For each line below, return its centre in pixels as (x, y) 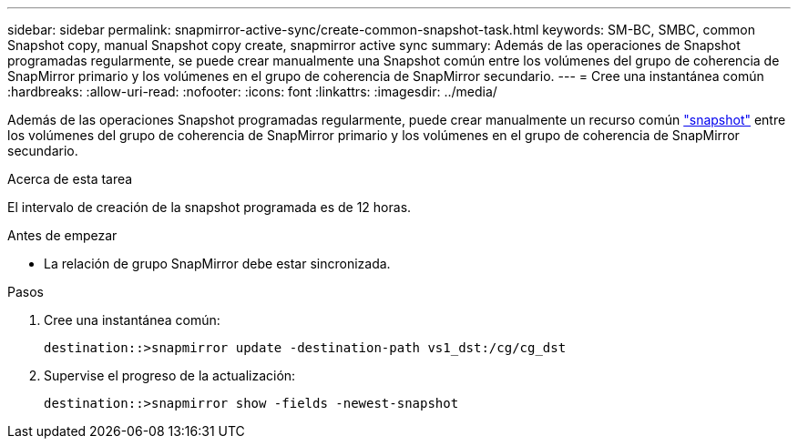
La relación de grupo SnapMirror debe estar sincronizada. (217, 264)
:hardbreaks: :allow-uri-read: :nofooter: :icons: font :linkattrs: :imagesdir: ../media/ (252, 91)
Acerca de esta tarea (70, 179)
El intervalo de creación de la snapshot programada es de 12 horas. (210, 207)
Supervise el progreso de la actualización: (170, 375)
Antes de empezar (62, 235)
